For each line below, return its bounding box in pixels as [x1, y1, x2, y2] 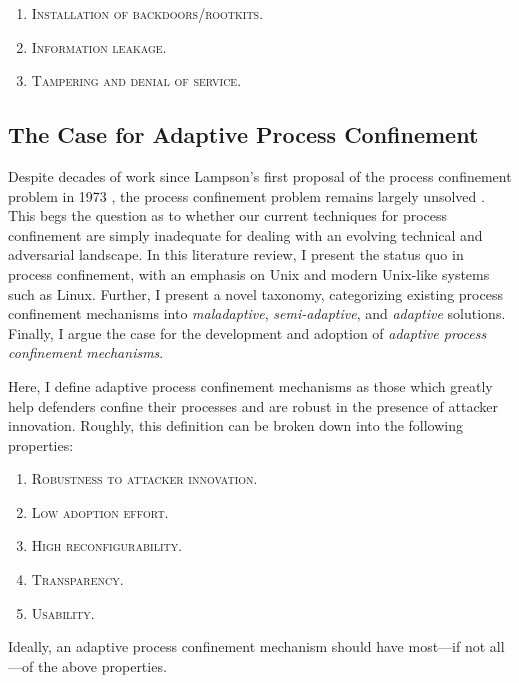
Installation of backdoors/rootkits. [31, 3, 264, 23]
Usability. [31, 602, 95, 623]
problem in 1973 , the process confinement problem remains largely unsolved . [8, 185, 485, 206]
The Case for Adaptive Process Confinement [8, 119, 479, 150]
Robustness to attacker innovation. [31, 468, 258, 489]
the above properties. [37, 655, 167, 676]
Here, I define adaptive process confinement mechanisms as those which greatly [8, 375, 493, 396]
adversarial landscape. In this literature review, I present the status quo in [8, 244, 464, 265]
